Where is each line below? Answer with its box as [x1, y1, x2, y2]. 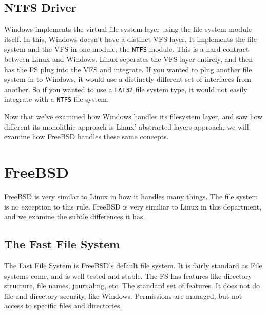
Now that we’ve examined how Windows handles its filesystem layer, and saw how [4, 111, 263, 122]
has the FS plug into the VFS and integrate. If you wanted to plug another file [4, 64, 252, 74]
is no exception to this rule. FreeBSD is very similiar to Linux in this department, [4, 201, 262, 212]
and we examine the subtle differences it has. [4, 211, 145, 222]
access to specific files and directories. [4, 300, 122, 311]
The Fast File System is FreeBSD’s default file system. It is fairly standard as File [4, 260, 262, 271]
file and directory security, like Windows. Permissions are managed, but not [4, 290, 242, 301]
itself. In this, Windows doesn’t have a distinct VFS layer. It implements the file [4, 33, 257, 44]
